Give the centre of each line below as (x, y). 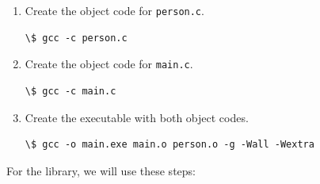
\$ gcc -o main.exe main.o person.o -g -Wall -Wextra (170, 145)
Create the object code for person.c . (114, 10)
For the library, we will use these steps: (101, 170)
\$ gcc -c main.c (70, 91)
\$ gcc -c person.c (76, 38)
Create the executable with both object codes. (137, 117)
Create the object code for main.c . (109, 64)
